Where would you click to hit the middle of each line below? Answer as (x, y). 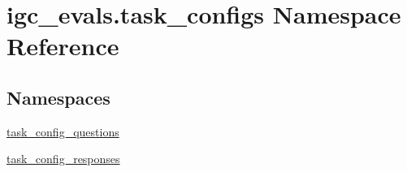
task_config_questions (63, 131)
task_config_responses (63, 159)
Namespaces (58, 97)
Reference (63, 46)
